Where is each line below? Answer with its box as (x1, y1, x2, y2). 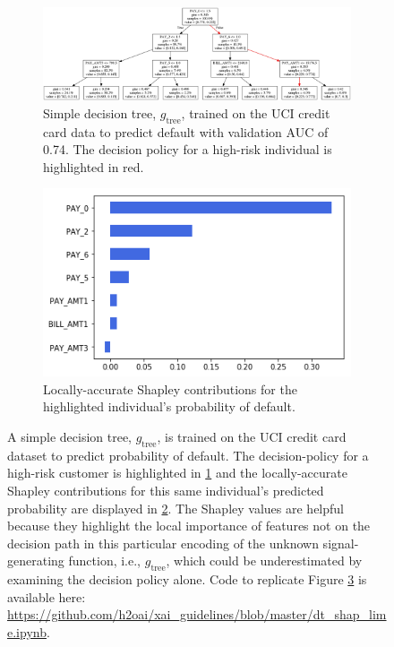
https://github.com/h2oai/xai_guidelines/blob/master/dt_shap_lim (7, 605, 387, 624)
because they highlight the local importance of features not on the (7, 516, 371, 535)
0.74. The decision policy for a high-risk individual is (43, 140, 332, 159)
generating (7, 551, 64, 570)
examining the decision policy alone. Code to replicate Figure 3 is (7, 570, 367, 589)
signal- (322, 533, 359, 552)
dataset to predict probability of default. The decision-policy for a (7, 445, 369, 464)
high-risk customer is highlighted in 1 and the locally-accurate (7, 463, 347, 482)
